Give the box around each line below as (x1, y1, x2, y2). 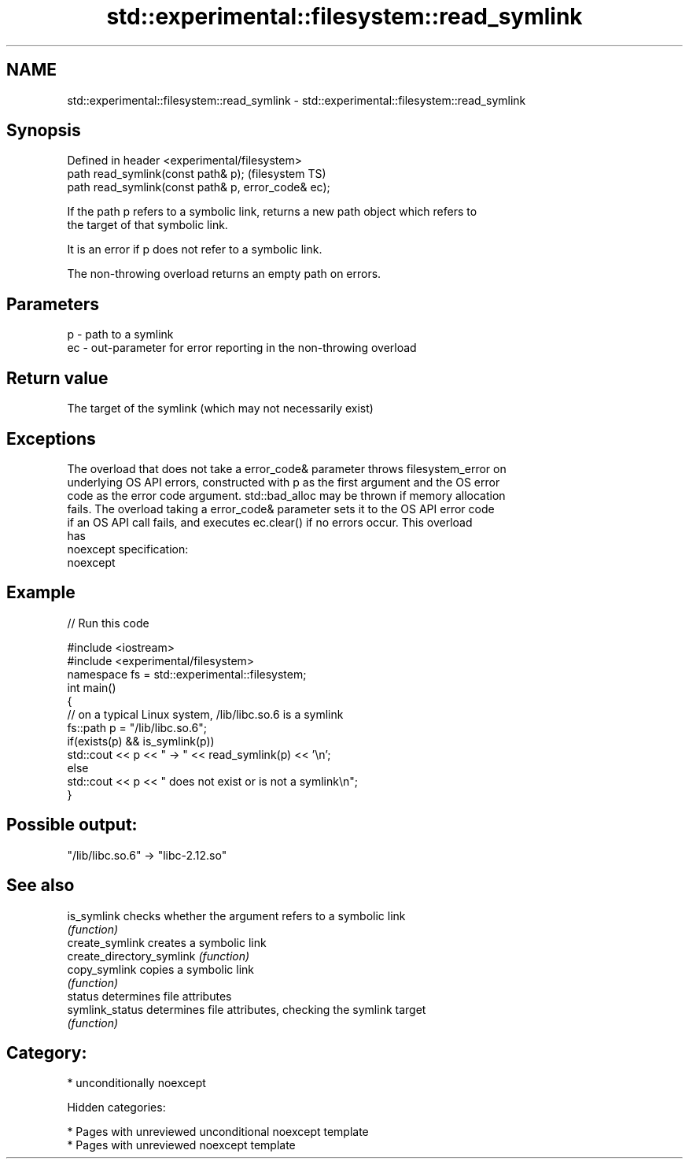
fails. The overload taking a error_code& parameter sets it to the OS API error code (67, 501, 495, 516)
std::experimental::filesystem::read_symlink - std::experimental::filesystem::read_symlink (67, 93, 526, 107)
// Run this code (67, 616, 149, 630)
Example (6, 582, 76, 603)
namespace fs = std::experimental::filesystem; (67, 667, 307, 681)
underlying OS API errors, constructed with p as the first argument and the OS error (67, 475, 500, 489)
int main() (67, 680, 116, 694)
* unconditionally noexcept (67, 1076, 206, 1090)
